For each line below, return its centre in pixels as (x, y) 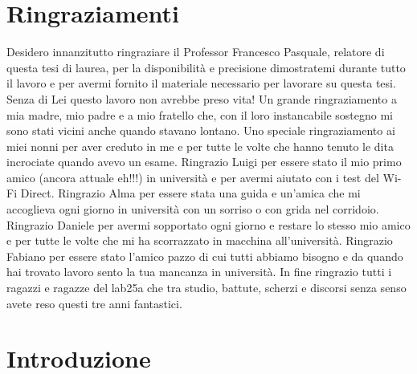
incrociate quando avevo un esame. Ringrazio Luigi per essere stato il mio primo (204, 162)
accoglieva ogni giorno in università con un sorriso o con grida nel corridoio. (193, 209)
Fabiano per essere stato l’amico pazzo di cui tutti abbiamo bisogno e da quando (205, 256)
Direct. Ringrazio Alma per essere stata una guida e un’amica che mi (190, 193)
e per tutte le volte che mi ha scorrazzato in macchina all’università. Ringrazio (200, 240)
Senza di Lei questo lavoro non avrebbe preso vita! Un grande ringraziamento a (202, 98)
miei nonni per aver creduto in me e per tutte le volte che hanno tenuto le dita (200, 146)
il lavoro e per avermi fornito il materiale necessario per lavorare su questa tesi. (201, 83)
